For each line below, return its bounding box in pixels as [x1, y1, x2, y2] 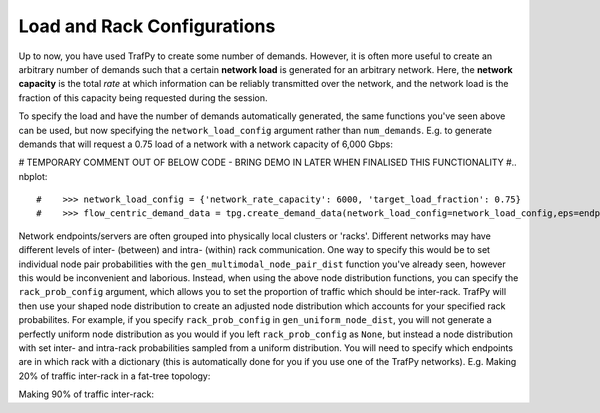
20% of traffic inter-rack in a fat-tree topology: [18, 370, 211, 382]
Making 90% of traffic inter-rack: [18, 388, 155, 400]
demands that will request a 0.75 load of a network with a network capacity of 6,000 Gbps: [18, 138, 394, 150]
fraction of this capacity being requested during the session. [18, 91, 269, 104]
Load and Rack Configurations [18, 15, 276, 37]
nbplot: [18, 170, 48, 182]
